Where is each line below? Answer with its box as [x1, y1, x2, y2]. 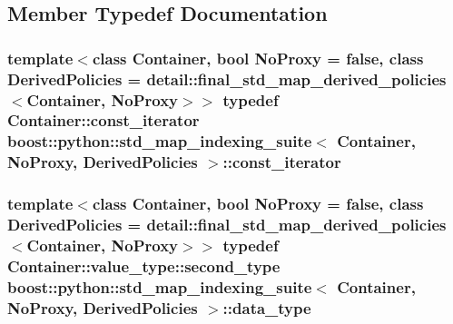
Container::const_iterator [7, 109, 200, 132]
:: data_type [222, 296, 311, 319]
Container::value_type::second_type [7, 254, 281, 277]
